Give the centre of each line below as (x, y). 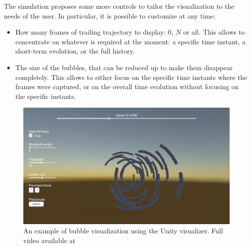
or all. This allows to (214, 32)
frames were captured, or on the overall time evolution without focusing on (127, 86)
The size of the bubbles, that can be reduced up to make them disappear (124, 67)
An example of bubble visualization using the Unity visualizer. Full (123, 231)
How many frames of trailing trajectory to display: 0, (94, 32)
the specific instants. (46, 96)
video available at (49, 240)
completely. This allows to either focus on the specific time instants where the (131, 77)
